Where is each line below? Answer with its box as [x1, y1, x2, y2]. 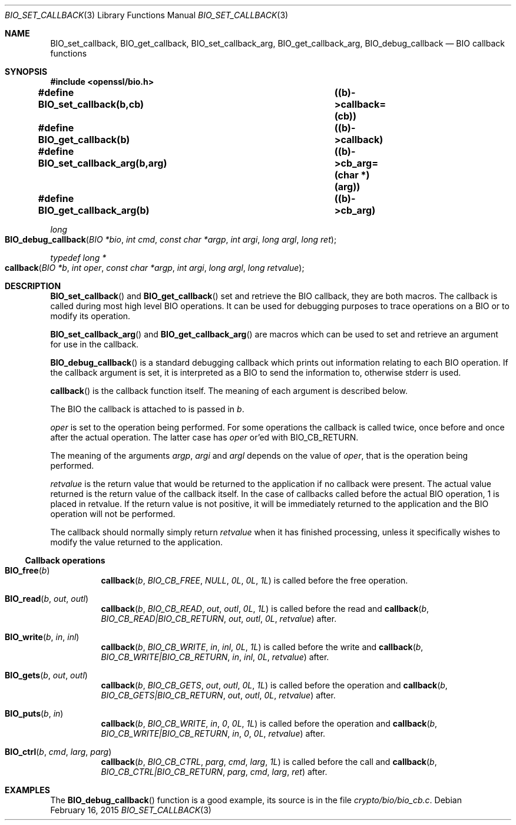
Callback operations [25, 555, 105, 565]
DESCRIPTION [5, 281, 61, 291]
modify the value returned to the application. [50, 537, 223, 547]
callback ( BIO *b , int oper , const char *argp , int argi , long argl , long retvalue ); [5, 263, 305, 273]
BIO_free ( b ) [5, 565, 50, 575]
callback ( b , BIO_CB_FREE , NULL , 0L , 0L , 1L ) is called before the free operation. [101, 575, 408, 585]
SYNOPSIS [5, 67, 48, 77]
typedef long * [50, 253, 107, 263]
